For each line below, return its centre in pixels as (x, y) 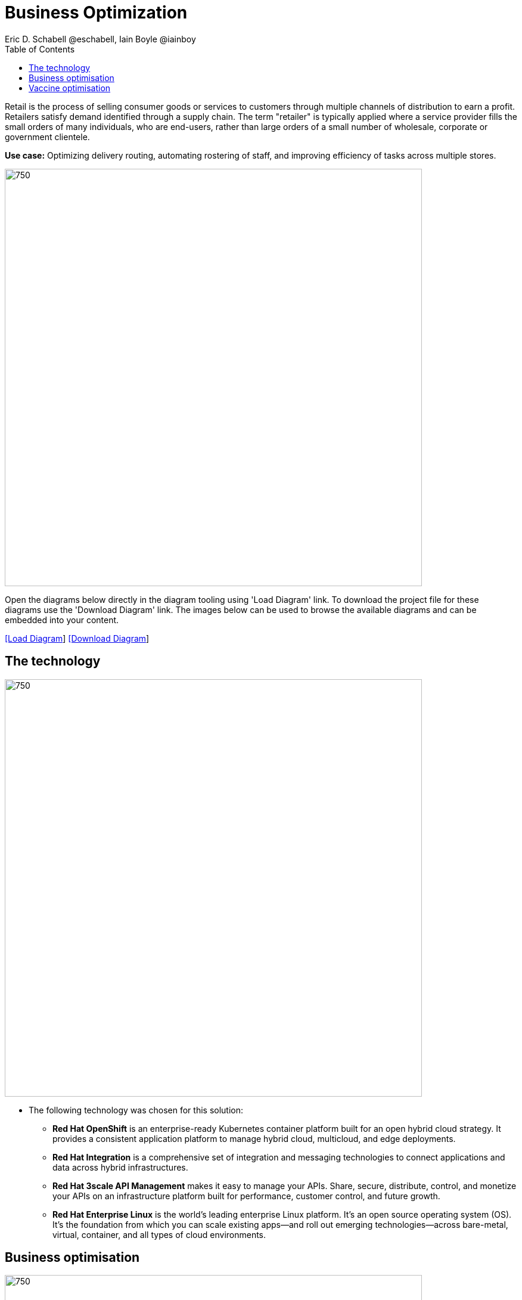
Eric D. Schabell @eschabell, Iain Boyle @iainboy (100, 39)
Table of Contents (40, 49)
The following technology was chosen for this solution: (136, 1110)
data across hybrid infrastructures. (120, 1167)
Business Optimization (96, 13)
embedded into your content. (62, 620)
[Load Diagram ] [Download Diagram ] (77, 638)
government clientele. (47, 137)
